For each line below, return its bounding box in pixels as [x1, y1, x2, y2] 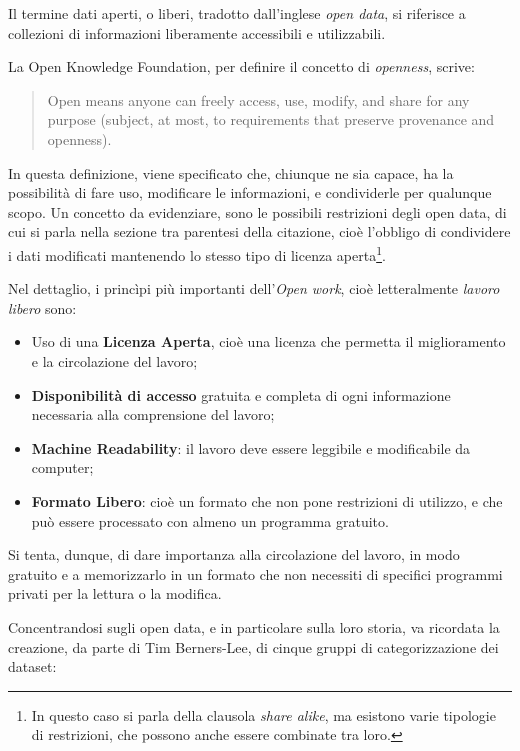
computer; [31, 457, 94, 478]
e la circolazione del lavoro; [31, 350, 198, 371]
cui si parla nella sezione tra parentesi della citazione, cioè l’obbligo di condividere [8, 221, 511, 242]
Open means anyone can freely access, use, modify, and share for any [47, 89, 470, 110]
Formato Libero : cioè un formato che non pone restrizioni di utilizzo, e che [31, 490, 503, 511]
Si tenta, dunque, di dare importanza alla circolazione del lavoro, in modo [8, 544, 460, 565]
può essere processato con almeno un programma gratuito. [31, 510, 389, 531]
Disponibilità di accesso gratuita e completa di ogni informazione [31, 384, 451, 405]
